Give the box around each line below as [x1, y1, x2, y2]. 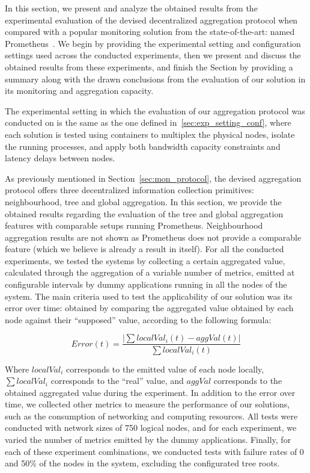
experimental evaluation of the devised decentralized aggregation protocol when [5, 13, 298, 26]
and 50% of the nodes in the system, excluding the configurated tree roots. [5, 457, 280, 469]
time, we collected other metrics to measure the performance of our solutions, [5, 398, 290, 410]
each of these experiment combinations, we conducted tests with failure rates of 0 [5, 445, 304, 457]
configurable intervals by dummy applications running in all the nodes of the [5, 278, 287, 291]
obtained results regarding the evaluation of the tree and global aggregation [5, 207, 284, 220]
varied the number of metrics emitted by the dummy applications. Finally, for [5, 433, 291, 446]
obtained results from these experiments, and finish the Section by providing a [5, 60, 293, 73]
